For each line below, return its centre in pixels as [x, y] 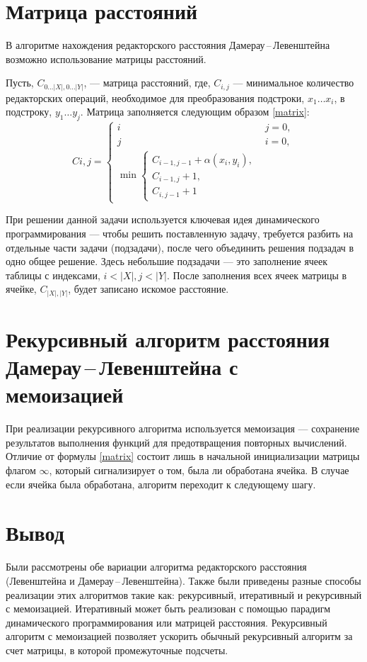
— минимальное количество [293, 83]
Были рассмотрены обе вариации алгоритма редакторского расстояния [156, 567]
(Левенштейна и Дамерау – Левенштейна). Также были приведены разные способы [183, 580]
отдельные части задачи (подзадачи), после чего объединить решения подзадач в [180, 247]
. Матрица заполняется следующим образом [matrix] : [195, 112]
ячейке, [21, 289]
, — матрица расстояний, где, [147, 83]
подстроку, [29, 112]
